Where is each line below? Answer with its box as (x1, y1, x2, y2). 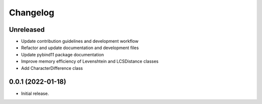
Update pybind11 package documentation (21, 52, 104, 57)
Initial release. (21, 91, 49, 96)
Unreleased (9, 26, 45, 34)
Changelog (9, 7, 54, 18)
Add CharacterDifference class (21, 65, 83, 71)
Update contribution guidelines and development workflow (21, 39, 139, 44)
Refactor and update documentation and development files (21, 45, 139, 51)
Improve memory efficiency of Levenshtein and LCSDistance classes (21, 58, 159, 65)
